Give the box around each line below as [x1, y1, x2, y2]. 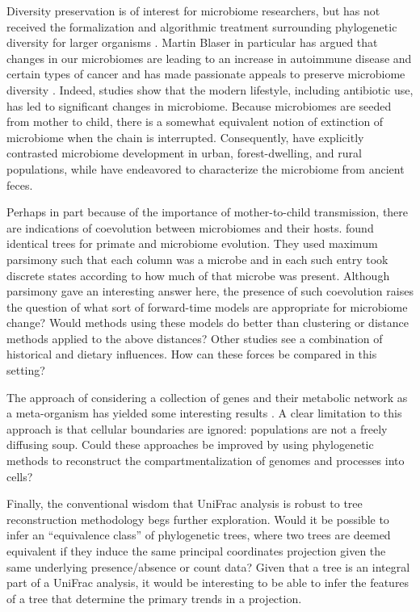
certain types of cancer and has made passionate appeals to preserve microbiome [6, 65, 405, 82]
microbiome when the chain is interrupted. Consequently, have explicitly [6, 128, 364, 145]
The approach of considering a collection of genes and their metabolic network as [6, 388, 408, 405]
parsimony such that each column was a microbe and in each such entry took [6, 250, 388, 267]
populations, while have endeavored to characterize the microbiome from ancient [6, 160, 405, 177]
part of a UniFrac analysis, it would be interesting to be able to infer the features [6, 574, 409, 591]
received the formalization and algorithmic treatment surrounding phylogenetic [6, 18, 397, 35]
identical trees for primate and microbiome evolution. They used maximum [6, 235, 378, 252]
